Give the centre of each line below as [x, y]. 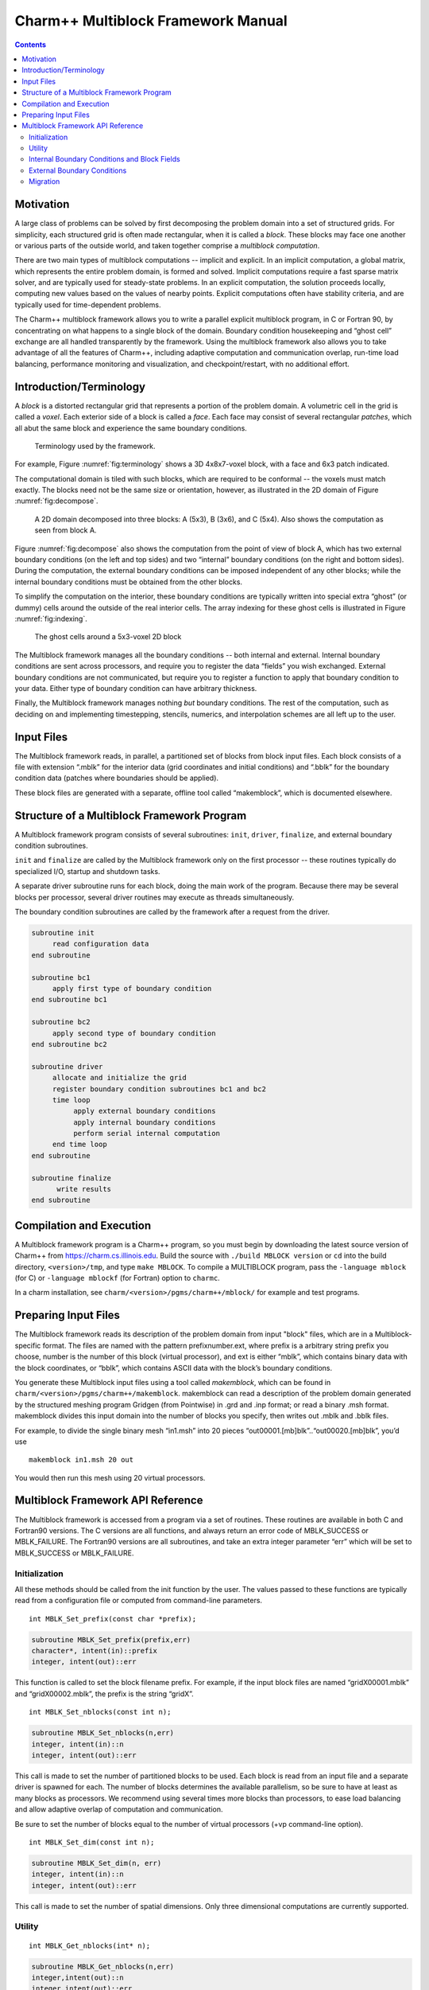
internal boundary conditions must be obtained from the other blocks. [128, 582]
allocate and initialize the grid [119, 1078]
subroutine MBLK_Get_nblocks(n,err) [103, 1967]
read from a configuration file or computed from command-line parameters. [138, 1601]
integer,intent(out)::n [78, 1977]
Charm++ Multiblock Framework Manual [151, 21]
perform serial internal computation [146, 1134]
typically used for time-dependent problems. [88, 304]
